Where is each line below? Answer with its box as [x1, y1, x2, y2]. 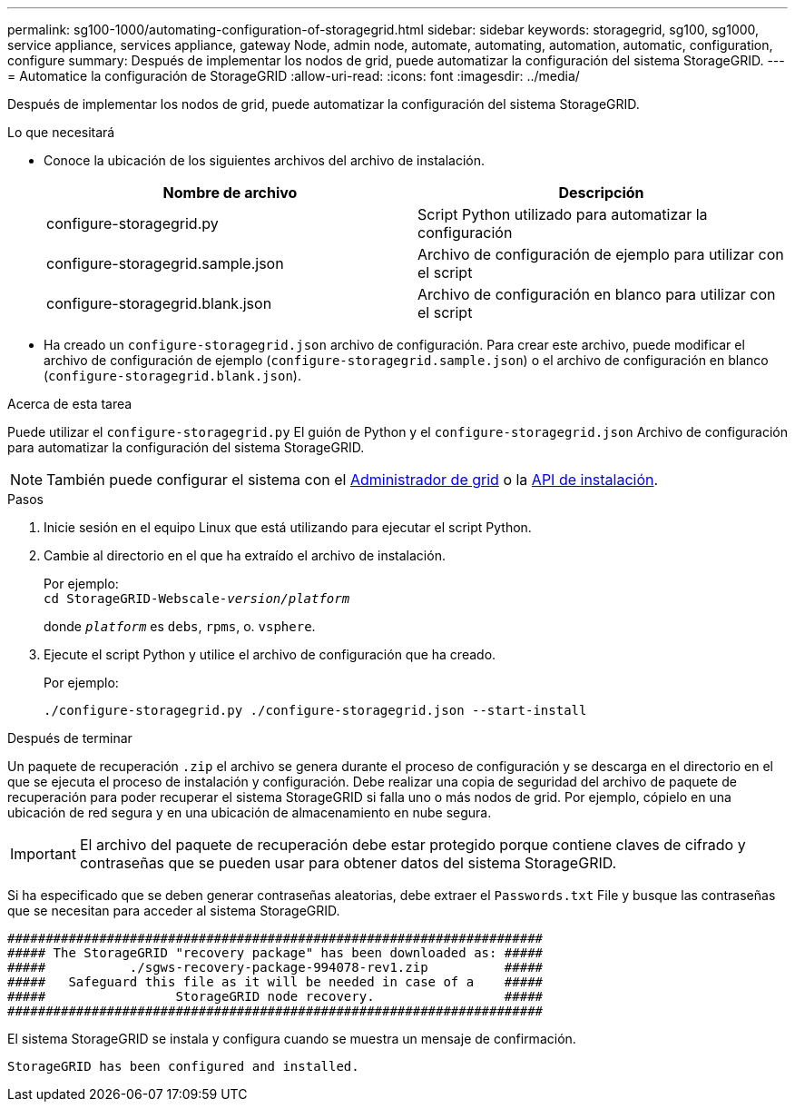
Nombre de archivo [162, 183, 298, 202]
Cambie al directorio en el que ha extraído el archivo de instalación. [44, 548, 446, 563]
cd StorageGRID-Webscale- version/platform [44, 591, 350, 606]
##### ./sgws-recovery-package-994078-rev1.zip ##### [7, 960, 544, 975]
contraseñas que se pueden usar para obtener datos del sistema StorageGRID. [79, 854, 617, 872]
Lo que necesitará [7, 124, 115, 140]
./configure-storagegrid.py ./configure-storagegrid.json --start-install [44, 703, 587, 718]
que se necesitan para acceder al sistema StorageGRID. [7, 903, 340, 918]
